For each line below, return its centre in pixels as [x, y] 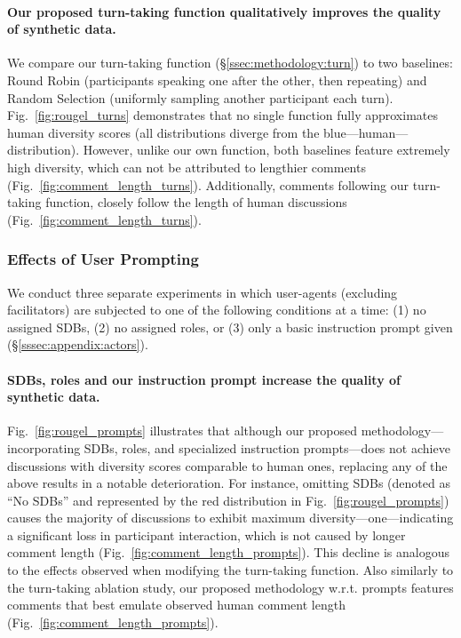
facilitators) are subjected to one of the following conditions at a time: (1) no [217, 310]
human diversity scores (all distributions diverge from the [163, 132]
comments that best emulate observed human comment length [176, 605]
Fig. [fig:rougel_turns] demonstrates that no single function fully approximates [223, 115]
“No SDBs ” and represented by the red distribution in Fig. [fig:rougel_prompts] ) [228, 500]
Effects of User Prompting [103, 259]
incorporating [44, 447]
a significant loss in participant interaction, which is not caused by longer [207, 534]
